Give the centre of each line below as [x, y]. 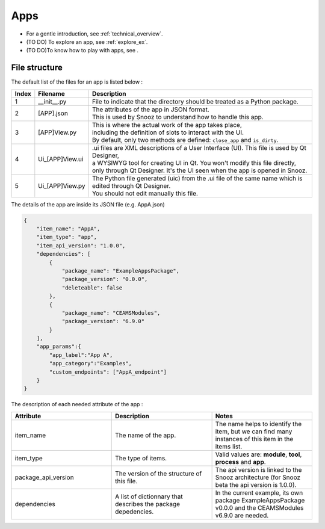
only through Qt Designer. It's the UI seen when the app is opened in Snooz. [200, 170]
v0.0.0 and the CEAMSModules [259, 507]
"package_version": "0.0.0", [105, 279]
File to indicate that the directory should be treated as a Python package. [195, 101]
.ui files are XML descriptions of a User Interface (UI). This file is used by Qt [199, 147]
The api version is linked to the [258, 469]
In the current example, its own [259, 492]
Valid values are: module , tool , [258, 454]
